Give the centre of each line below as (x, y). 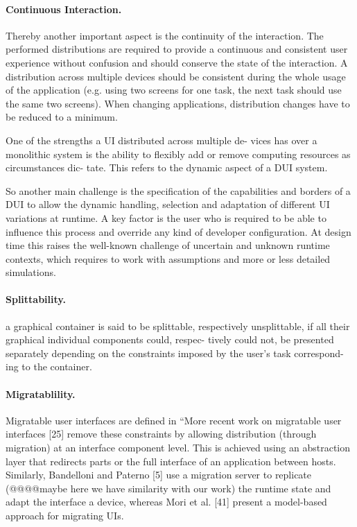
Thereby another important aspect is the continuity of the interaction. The (165, 35)
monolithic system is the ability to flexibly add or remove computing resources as (178, 154)
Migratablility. (41, 394)
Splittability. (36, 299)
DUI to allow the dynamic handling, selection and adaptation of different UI (168, 204)
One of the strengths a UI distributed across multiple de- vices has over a (162, 140)
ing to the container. (49, 366)
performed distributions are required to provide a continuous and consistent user (177, 49)
